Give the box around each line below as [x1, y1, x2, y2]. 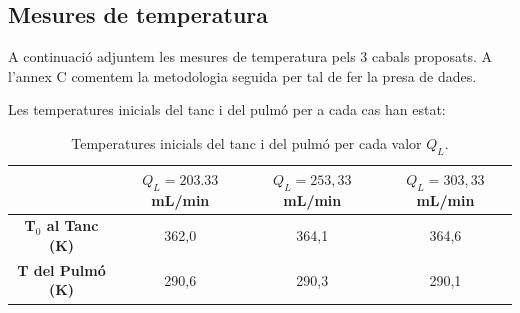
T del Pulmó [17, 259, 106, 280]
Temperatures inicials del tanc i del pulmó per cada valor [71, 132, 422, 153]
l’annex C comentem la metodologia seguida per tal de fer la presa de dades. [8, 65, 477, 86]
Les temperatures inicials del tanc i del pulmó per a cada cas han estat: [8, 99, 446, 120]
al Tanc [46, 215, 99, 236]
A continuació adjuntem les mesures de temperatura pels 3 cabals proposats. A [8, 46, 493, 67]
